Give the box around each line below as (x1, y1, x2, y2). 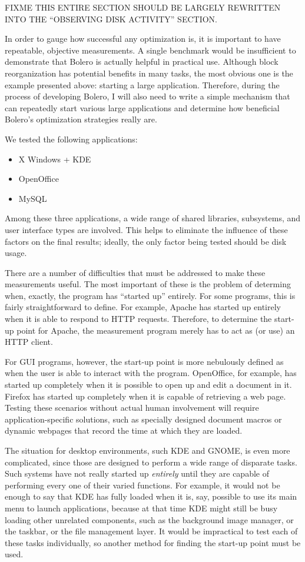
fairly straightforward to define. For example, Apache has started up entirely (5, 301, 281, 313)
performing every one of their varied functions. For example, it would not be (5, 478, 280, 491)
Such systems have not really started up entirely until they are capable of (5, 467, 269, 480)
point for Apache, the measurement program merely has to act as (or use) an (16, 324, 295, 336)
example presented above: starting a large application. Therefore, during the (5, 78, 280, 91)
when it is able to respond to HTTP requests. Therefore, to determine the (5, 312, 272, 325)
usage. (5, 247, 27, 259)
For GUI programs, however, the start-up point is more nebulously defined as (5, 355, 284, 367)
